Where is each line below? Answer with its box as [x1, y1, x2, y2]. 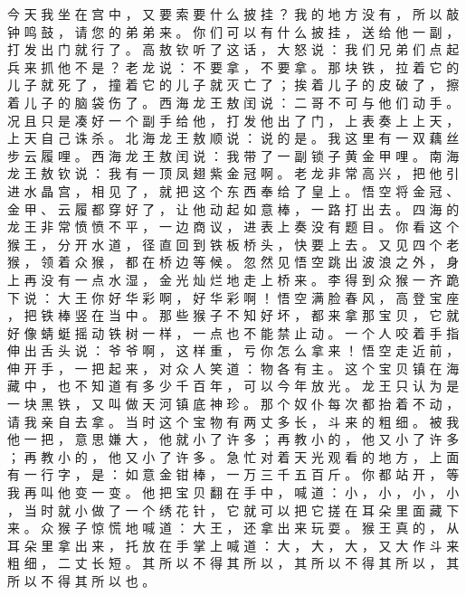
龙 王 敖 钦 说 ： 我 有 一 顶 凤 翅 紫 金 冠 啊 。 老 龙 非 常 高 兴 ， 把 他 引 [7, 164, 460, 183]
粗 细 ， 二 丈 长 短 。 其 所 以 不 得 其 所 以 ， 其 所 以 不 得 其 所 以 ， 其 [7, 553, 460, 572]
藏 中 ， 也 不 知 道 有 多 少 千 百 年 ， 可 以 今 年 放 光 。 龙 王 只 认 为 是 [7, 376, 460, 395]
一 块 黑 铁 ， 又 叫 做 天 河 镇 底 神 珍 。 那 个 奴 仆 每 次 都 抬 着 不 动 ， [7, 394, 460, 413]
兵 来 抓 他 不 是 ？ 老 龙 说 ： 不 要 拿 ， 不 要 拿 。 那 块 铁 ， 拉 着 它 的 [7, 57, 460, 76]
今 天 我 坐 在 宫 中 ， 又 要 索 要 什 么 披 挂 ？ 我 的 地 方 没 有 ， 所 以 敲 [7, 5, 460, 23]
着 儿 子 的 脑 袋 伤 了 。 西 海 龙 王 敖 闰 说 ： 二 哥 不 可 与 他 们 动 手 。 [7, 92, 460, 111]
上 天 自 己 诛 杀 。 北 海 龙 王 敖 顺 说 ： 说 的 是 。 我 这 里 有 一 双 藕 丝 [7, 128, 460, 147]
